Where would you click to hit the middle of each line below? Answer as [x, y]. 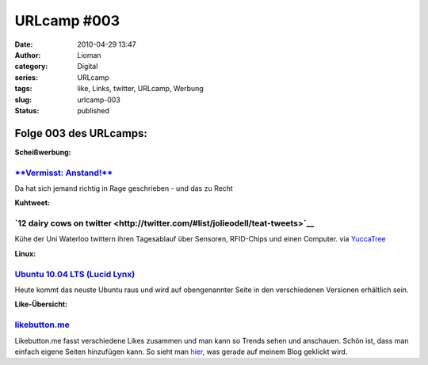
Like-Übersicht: [41, 304]
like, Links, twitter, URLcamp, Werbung [140, 89]
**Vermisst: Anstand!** [64, 173]
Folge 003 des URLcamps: [81, 133]
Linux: [25, 253]
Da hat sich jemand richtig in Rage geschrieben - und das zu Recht [124, 188]
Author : [28, 55]
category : [31, 67]
